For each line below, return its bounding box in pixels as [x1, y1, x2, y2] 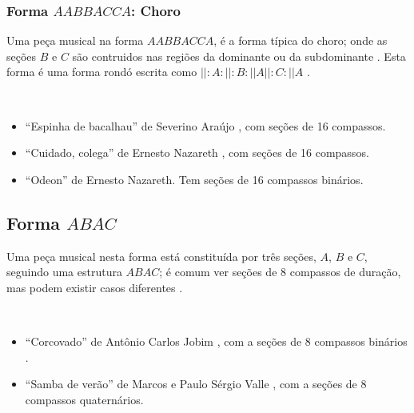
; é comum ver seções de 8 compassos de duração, [159, 263, 401, 280]
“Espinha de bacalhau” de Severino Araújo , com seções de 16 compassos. [25, 117, 386, 134]
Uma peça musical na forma [6, 32, 144, 49]
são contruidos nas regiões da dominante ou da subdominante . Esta [72, 47, 406, 64]
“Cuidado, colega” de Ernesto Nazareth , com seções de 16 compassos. [25, 144, 369, 161]
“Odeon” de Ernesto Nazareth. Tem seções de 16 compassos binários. [25, 170, 364, 187]
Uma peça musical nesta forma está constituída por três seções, [6, 247, 316, 264]
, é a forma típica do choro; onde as [213, 32, 388, 49]
